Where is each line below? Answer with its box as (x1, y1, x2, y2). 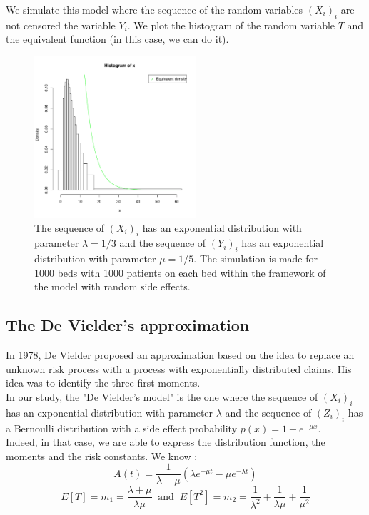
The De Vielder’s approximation (6, 314, 250, 336)
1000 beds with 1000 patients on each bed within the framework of (34, 265, 326, 280)
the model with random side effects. (34, 279, 191, 294)
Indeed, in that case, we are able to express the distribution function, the (6, 434, 325, 449)
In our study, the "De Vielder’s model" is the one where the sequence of (6, 389, 318, 404)
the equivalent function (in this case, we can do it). (6, 31, 229, 46)
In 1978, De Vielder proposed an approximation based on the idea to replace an (6, 347, 355, 362)
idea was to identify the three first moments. (6, 375, 201, 390)
